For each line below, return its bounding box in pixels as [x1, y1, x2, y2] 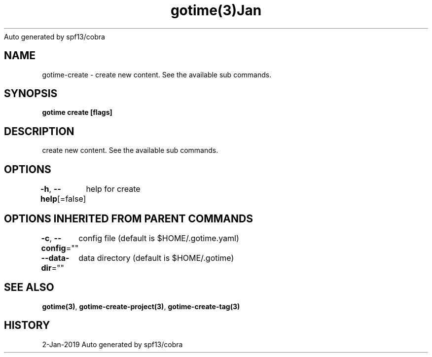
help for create [86, 184, 141, 194]
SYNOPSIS [4, 87, 58, 100]
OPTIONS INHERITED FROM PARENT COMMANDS [4, 212, 253, 225]
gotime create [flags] [42, 108, 112, 117]
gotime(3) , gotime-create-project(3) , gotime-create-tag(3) [42, 302, 240, 311]
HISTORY [4, 319, 50, 332]
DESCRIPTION [4, 125, 74, 138]
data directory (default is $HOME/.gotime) [78, 252, 234, 263]
